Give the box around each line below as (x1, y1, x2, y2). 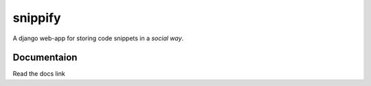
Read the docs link (12, 70, 65, 78)
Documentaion (12, 52, 78, 63)
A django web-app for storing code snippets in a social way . (12, 34, 184, 42)
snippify (12, 10, 61, 25)
